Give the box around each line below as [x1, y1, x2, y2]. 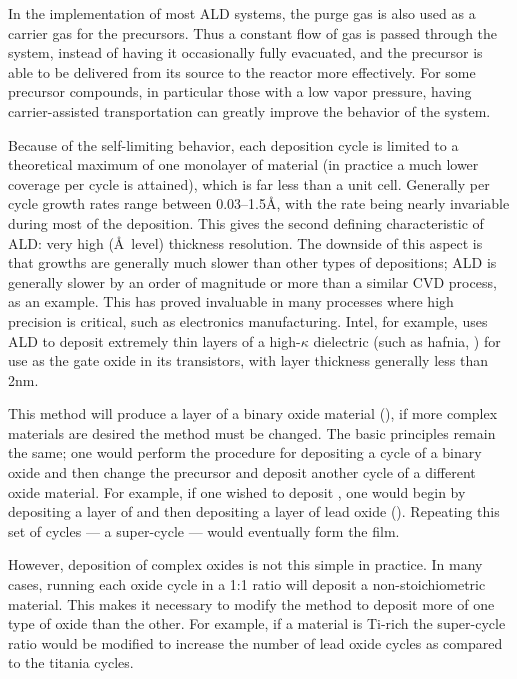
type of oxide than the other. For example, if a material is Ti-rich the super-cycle [8, 613, 506, 634]
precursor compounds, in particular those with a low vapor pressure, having [8, 81, 472, 102]
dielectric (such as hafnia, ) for [313, 330, 501, 351]
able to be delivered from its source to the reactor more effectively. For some [8, 61, 476, 82]
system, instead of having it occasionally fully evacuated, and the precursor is [8, 42, 483, 63]
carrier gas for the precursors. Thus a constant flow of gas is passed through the [8, 22, 498, 43]
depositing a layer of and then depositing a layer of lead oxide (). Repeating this [8, 501, 500, 522]
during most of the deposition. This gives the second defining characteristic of [8, 212, 484, 233]
